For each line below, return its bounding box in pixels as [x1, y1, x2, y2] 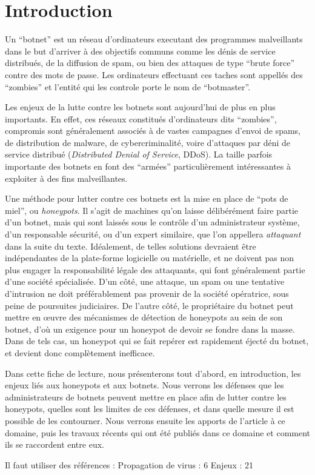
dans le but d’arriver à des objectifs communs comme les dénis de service [5, 44, 276, 57]
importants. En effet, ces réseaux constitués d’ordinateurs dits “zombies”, [5, 112, 277, 125]
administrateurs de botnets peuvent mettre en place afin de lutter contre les [5, 390, 287, 403]
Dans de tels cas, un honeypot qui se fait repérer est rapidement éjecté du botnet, [5, 334, 309, 347]
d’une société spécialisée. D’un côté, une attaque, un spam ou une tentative [5, 275, 285, 288]
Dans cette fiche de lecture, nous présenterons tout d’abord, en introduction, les [5, 367, 301, 379]
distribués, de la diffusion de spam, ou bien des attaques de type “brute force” [5, 56, 295, 69]
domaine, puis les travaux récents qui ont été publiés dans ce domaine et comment [5, 426, 311, 439]
